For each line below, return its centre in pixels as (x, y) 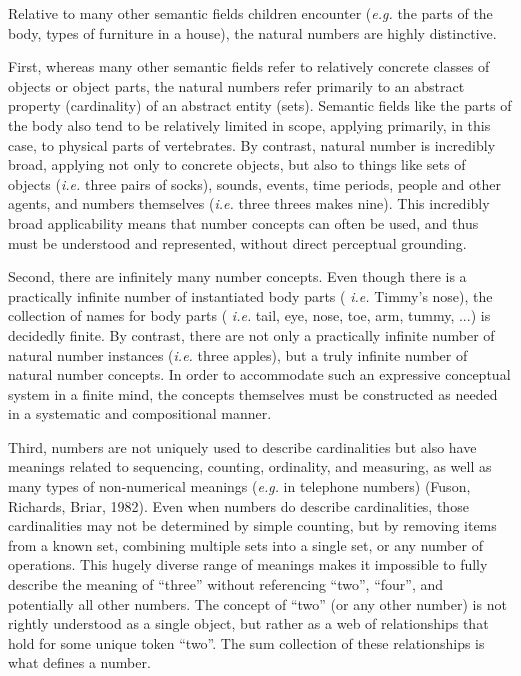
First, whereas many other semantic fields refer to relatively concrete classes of (249, 66)
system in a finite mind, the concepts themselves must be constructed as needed (253, 393)
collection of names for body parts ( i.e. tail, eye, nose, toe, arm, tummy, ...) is (249, 315)
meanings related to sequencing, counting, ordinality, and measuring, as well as (250, 466)
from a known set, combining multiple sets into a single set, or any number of (245, 544)
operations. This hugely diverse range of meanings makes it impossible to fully (248, 564)
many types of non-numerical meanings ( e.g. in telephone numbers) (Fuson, (239, 486)
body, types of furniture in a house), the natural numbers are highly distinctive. (252, 32)
